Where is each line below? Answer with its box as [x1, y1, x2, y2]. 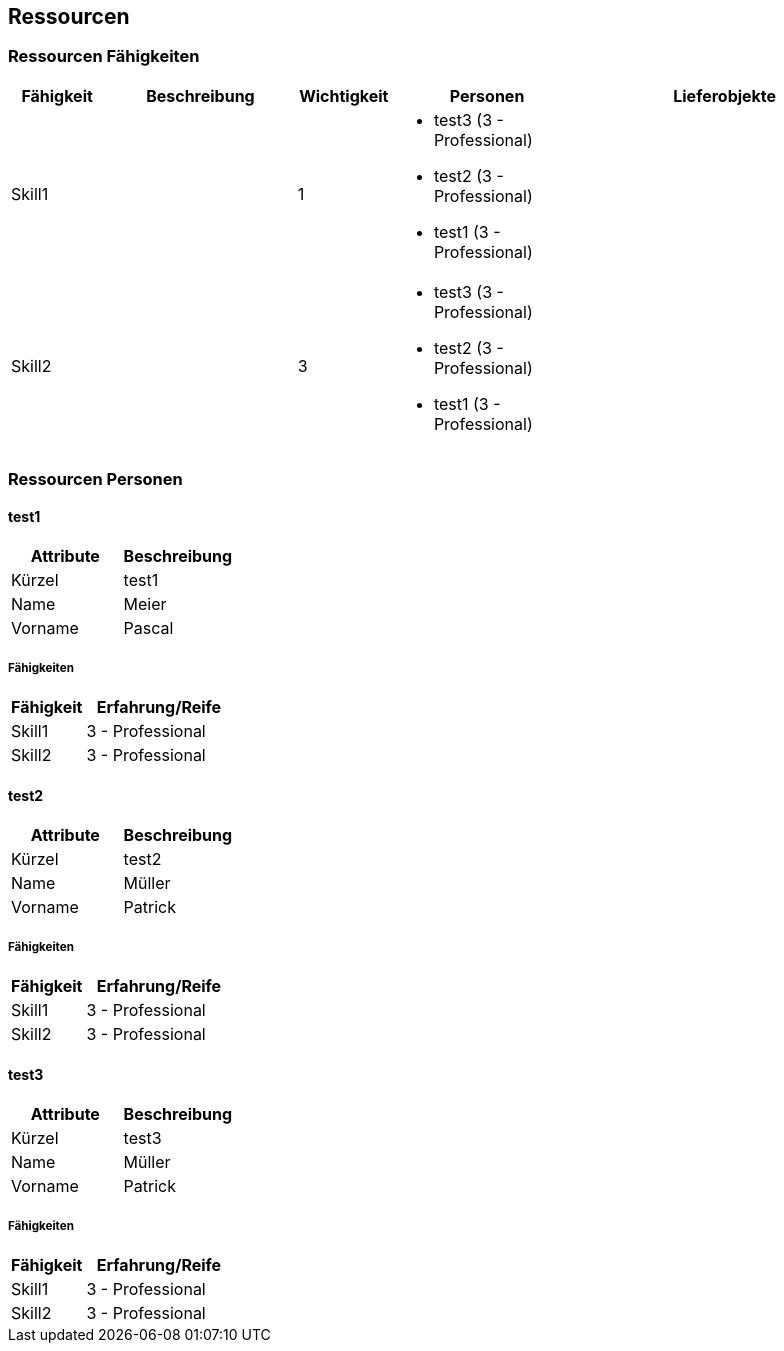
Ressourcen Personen [8, 469, 183, 490]
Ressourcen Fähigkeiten [8, 46, 200, 67]
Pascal [123, 618, 174, 639]
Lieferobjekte [673, 85, 777, 106]
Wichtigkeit [299, 85, 389, 106]
